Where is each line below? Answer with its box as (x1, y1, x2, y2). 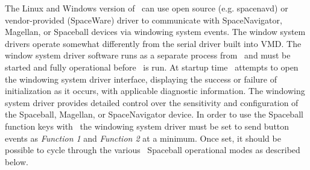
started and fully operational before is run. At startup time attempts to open (5, 60, 299, 73)
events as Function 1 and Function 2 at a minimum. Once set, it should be (5, 131, 281, 144)
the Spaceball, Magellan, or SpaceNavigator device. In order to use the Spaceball (5, 108, 303, 121)
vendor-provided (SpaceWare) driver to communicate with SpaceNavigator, (5, 13, 282, 26)
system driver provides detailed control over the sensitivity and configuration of (5, 96, 299, 109)
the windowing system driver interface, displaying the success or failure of (5, 72, 277, 85)
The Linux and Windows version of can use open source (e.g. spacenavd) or (5, 2, 288, 14)
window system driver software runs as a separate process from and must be (5, 49, 291, 61)
